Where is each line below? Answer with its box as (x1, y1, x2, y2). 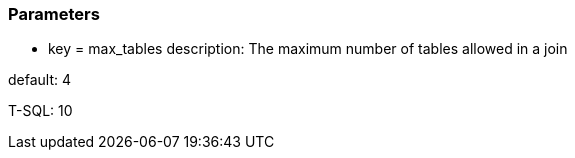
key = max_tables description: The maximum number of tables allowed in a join (48, 40, 568, 58)
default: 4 (8, 71, 72, 89)
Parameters (8, 4, 100, 24)
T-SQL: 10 (8, 102, 73, 120)
